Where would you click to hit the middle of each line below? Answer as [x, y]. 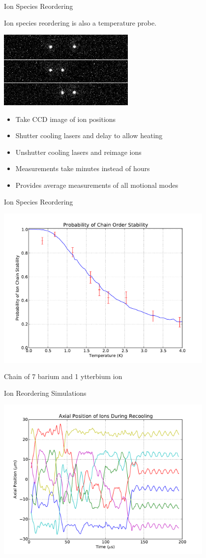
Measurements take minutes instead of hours [83, 168]
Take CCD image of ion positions [66, 119]
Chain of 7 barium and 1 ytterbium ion [63, 376]
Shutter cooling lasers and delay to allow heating [89, 135]
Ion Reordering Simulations [45, 393]
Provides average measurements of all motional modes [97, 185]
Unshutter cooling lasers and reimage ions [78, 152]
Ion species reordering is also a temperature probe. [80, 22]
